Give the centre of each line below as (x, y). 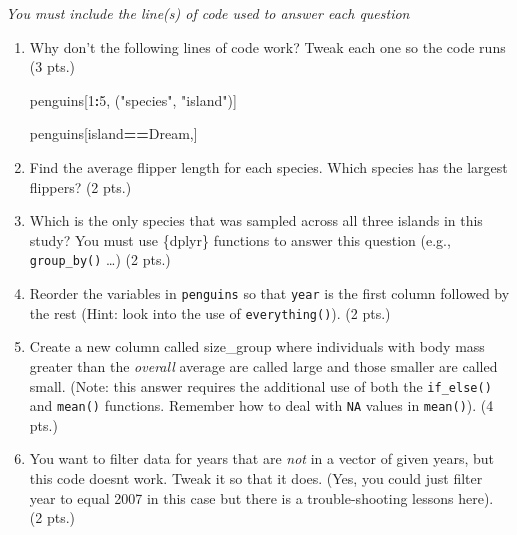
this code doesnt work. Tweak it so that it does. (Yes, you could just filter (256, 478)
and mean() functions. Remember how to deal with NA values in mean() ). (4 (261, 405)
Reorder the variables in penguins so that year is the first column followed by (269, 293)
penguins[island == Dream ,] (113, 133)
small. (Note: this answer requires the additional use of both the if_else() (260, 385)
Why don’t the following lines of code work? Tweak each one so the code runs (267, 46)
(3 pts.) (52, 66)
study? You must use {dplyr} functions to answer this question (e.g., (240, 239)
